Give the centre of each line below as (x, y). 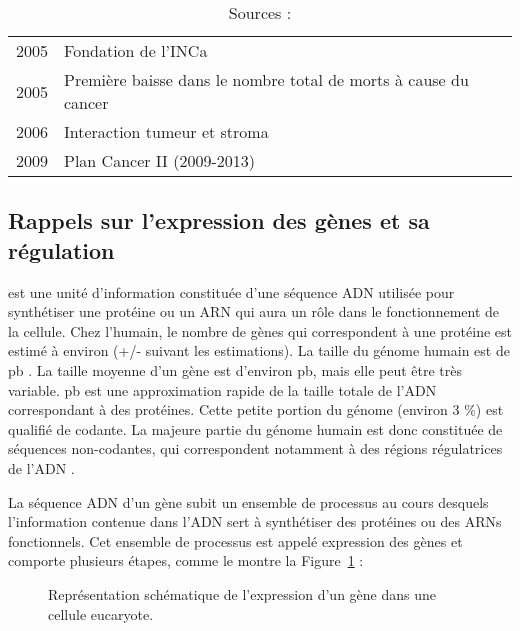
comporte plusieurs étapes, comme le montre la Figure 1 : (186, 560)
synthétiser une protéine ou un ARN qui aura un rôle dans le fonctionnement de (254, 311)
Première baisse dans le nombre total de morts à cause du (266, 79)
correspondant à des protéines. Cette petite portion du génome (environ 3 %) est (256, 409)
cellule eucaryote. (101, 613)
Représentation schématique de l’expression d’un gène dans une (242, 593)
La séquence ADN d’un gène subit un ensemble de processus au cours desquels (248, 501)
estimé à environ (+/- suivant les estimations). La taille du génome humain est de (259, 350)
